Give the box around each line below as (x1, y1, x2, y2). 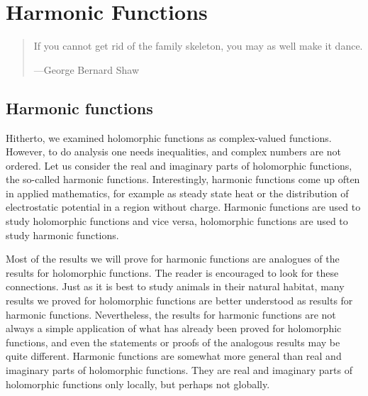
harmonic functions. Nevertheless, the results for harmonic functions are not (6, 307, 336, 321)
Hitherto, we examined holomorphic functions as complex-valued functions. (6, 130, 332, 145)
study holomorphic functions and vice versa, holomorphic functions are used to (6, 214, 348, 229)
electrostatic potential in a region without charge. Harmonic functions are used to (6, 199, 361, 214)
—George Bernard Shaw (33, 62, 139, 77)
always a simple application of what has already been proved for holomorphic (6, 321, 342, 336)
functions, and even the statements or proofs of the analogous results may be (6, 334, 340, 349)
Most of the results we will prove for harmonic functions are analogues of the (6, 251, 340, 266)
